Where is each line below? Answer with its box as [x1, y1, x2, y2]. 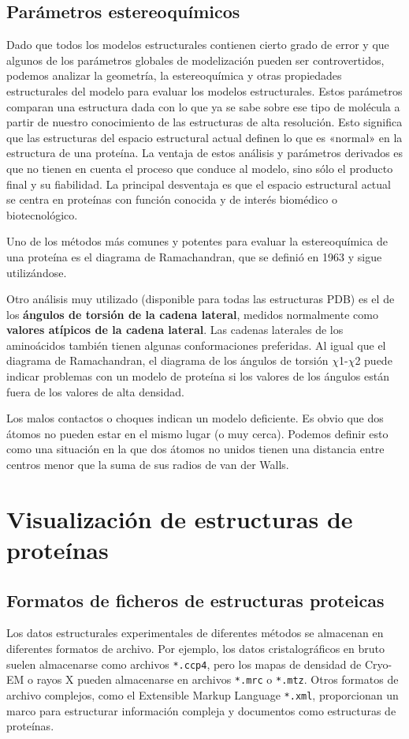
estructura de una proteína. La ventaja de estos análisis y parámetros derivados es [6, 144, 403, 161]
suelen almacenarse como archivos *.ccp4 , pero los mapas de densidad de [6, 655, 362, 672]
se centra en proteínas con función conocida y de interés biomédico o [6, 191, 337, 208]
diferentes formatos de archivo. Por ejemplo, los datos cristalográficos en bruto [6, 640, 385, 656]
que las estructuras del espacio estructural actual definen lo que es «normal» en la [6, 129, 403, 145]
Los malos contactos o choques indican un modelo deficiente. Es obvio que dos [6, 410, 384, 426]
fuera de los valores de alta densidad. [6, 383, 184, 400]
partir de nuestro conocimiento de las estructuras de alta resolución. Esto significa [6, 114, 403, 130]
